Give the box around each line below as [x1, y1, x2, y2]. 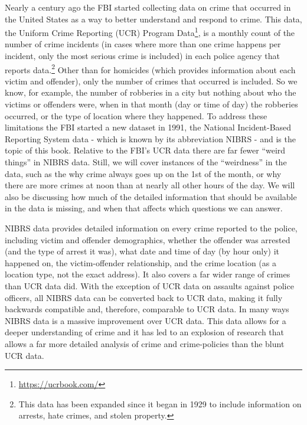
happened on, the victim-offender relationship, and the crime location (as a [5, 256, 276, 269]
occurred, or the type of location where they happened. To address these [5, 109, 267, 122]
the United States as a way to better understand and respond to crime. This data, [5, 12, 302, 25]
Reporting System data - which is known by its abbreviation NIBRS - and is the [5, 132, 296, 145]
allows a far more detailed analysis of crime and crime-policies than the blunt [5, 337, 285, 349]
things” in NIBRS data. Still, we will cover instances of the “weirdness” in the [5, 156, 287, 168]
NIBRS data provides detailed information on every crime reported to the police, [5, 222, 298, 234]
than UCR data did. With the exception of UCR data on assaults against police [5, 279, 294, 292]
